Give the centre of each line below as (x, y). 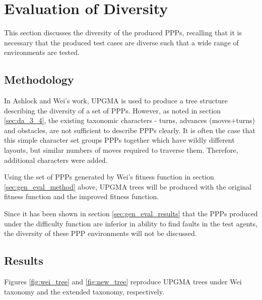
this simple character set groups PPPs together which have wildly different (119, 140)
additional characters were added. (56, 160)
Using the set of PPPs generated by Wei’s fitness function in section (109, 177)
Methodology (39, 79)
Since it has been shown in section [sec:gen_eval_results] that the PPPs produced (131, 214)
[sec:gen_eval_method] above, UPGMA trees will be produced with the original (128, 186)
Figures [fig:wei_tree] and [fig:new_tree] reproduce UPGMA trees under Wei (123, 282)
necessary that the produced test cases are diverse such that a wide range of (121, 42)
